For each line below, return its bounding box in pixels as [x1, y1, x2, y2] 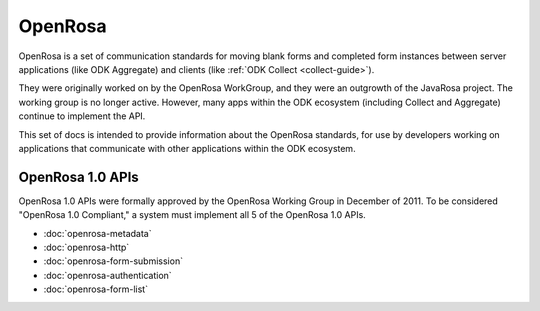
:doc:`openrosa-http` [43, 241, 130, 253]
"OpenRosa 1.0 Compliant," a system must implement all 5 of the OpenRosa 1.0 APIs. [18, 209, 367, 221]
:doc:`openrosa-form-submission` [43, 255, 184, 267]
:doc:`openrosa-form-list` [43, 283, 149, 295]
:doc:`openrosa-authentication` [43, 269, 172, 281]
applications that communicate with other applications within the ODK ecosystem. [18, 142, 356, 154]
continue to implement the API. [18, 110, 146, 122]
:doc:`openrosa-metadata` [43, 227, 152, 239]
